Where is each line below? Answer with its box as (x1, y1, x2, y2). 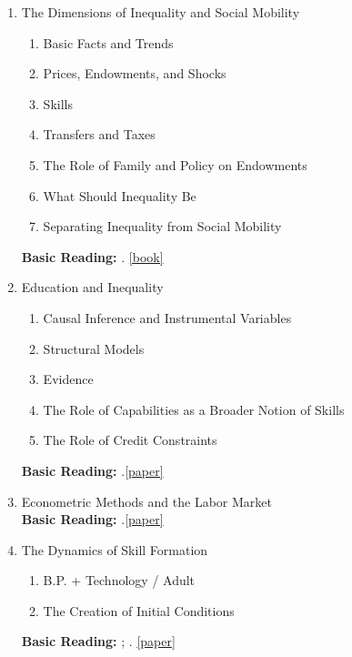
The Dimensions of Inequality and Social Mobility (21, 3, 300, 21)
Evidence (43, 369, 94, 389)
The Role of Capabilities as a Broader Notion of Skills (43, 399, 345, 419)
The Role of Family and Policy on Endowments (43, 155, 307, 174)
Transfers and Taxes (43, 125, 156, 144)
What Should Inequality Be (43, 186, 196, 205)
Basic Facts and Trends (43, 33, 174, 52)
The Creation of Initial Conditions (43, 601, 235, 620)
